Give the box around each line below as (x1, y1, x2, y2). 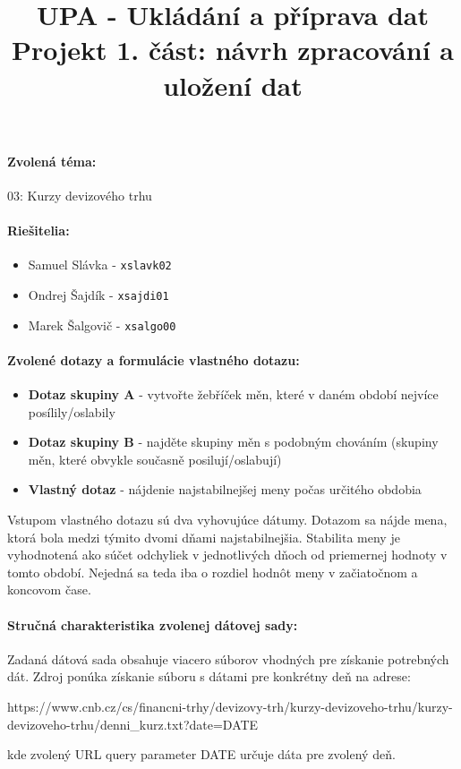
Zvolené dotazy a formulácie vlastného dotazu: (7, 350, 300, 369)
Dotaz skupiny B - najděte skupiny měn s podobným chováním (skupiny (28, 432, 439, 451)
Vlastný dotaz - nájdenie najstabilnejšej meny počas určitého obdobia (28, 480, 422, 499)
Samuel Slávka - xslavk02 (28, 255, 172, 274)
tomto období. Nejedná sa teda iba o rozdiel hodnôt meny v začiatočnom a (7, 562, 418, 581)
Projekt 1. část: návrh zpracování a (12, 31, 454, 68)
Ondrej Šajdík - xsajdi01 (28, 286, 169, 303)
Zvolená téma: (7, 151, 97, 170)
